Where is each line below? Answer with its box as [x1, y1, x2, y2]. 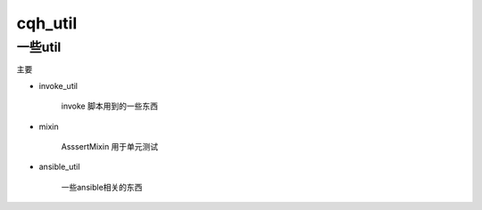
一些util [16, 39, 62, 55]
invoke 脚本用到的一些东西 [61, 101, 158, 111]
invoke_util [38, 80, 79, 91]
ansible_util [38, 161, 80, 173]
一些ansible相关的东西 [61, 182, 143, 192]
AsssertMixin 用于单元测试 [61, 141, 159, 151]
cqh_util [16, 13, 78, 33]
